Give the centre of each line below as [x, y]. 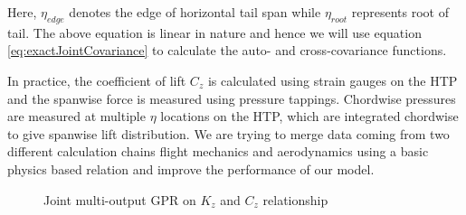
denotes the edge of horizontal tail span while [195, 12]
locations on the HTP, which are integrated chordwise [309, 116]
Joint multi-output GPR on [120, 199]
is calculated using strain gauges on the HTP [333, 80]
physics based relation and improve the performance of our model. [191, 168]
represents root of [400, 12]
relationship [295, 199]
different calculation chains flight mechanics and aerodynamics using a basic [218, 151]
